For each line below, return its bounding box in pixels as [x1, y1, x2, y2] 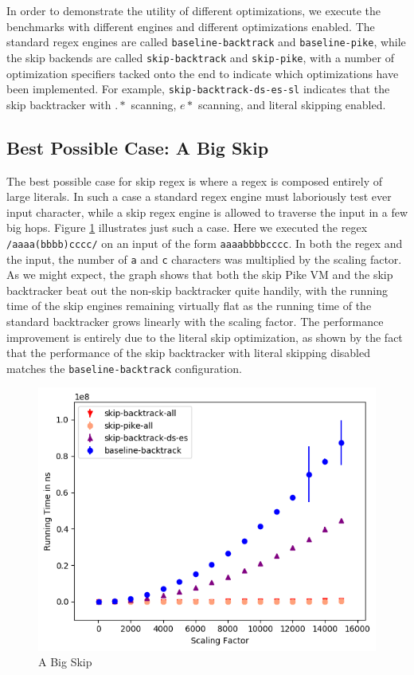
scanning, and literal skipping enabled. [197, 96, 386, 112]
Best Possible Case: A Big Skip [6, 135, 269, 159]
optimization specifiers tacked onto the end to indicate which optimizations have [6, 65, 399, 81]
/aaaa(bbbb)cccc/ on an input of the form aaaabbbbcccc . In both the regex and [6, 234, 403, 251]
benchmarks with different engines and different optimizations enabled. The [6, 18, 375, 34]
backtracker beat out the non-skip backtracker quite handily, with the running [6, 281, 389, 298]
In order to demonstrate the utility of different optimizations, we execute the [6, 2, 381, 18]
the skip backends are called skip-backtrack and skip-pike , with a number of [6, 49, 394, 65]
